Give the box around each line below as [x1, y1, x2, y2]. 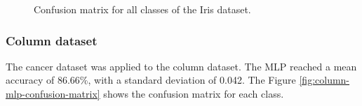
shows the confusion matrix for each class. [103, 86, 284, 100]
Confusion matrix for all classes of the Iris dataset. [34, 2, 251, 16]
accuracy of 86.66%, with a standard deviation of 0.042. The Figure [6, 73, 296, 87]
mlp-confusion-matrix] [6, 86, 100, 100]
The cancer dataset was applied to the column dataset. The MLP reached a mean [6, 59, 357, 73]
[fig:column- [299, 73, 350, 87]
